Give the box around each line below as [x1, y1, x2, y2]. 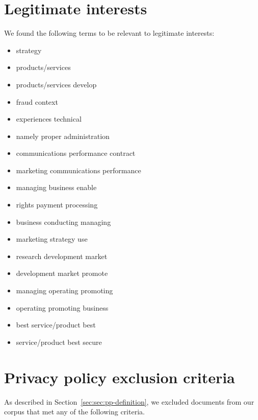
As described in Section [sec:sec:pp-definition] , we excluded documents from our [4, 396, 254, 407]
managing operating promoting [16, 285, 113, 296]
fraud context [16, 96, 58, 107]
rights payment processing [16, 199, 98, 210]
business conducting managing [16, 216, 111, 227]
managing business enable [16, 182, 97, 193]
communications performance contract [16, 148, 136, 158]
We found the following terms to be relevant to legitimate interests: [4, 28, 215, 38]
